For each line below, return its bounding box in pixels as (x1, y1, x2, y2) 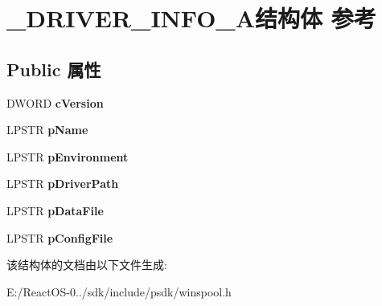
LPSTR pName (6, 121, 88, 138)
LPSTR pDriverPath (6, 175, 119, 192)
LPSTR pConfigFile (6, 229, 113, 246)
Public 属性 (6, 56, 101, 81)
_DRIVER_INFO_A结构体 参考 (6, 2, 376, 35)
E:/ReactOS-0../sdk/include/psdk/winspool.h (6, 283, 232, 300)
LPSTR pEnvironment (6, 148, 129, 165)
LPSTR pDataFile (6, 202, 104, 218)
